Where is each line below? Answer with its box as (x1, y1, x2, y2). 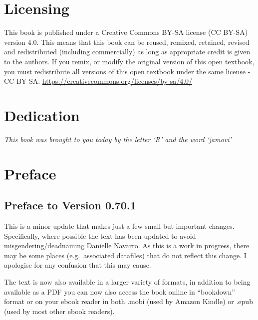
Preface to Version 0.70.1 (4, 197, 136, 213)
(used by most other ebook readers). (4, 306, 115, 316)
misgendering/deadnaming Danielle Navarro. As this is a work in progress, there (4, 240, 250, 251)
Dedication (4, 105, 80, 125)
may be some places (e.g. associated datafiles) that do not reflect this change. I (4, 250, 247, 260)
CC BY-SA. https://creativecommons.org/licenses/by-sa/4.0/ (4, 76, 193, 86)
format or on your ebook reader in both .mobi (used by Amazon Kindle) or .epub (4, 296, 253, 307)
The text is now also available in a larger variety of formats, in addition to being (4, 276, 251, 287)
